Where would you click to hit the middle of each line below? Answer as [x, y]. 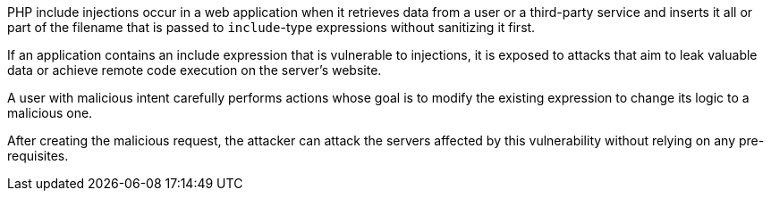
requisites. [38, 156]
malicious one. [50, 113]
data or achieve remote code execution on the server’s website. [195, 70]
